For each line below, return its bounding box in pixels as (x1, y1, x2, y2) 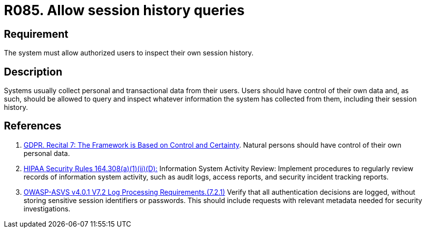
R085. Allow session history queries (4, 2, 245, 19)
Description (4, 65, 62, 78)
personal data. (24, 149, 70, 157)
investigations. (24, 204, 71, 213)
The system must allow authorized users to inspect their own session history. (4, 49, 254, 57)
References (4, 120, 61, 132)
